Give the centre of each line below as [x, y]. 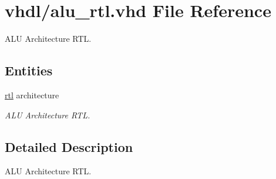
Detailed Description [69, 146]
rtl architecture [32, 95]
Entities [29, 70]
